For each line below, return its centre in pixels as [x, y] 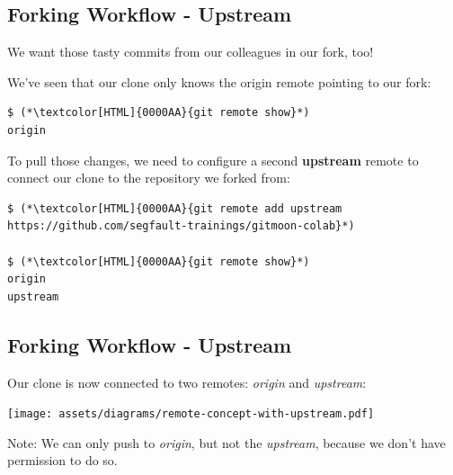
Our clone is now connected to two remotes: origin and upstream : [187, 382]
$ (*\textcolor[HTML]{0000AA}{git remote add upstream [175, 208]
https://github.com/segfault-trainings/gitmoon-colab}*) [181, 226]
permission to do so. [62, 460]
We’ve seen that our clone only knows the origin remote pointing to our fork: [219, 81]
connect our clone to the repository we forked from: [149, 178]
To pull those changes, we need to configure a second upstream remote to [213, 160]
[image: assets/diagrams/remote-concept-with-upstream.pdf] [191, 414]
